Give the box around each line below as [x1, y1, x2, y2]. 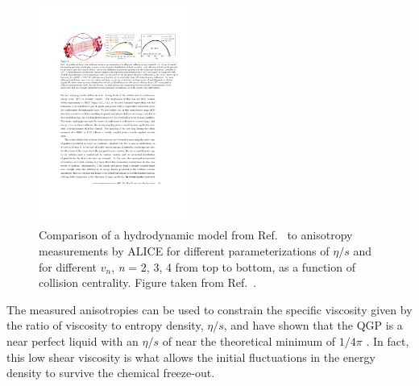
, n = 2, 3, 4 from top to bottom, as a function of [111, 258, 355, 275]
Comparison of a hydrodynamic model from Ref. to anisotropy [39, 226, 353, 243]
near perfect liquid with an [6, 333, 139, 349]
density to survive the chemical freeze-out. [6, 364, 215, 381]
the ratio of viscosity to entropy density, [6, 317, 204, 334]
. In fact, [366, 333, 409, 349]
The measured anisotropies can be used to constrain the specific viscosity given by [6, 301, 413, 318]
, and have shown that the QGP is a [223, 317, 403, 334]
